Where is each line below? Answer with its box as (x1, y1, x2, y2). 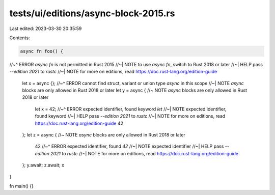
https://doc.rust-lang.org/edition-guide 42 (35, 120, 124, 126)
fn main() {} (9, 183, 34, 189)
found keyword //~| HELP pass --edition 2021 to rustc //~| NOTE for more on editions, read (35, 113, 226, 119)
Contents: (9, 35, 30, 41)
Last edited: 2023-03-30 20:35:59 (9, 25, 82, 32)
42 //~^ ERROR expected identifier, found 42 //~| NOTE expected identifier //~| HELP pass (35, 143, 224, 150)
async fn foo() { (20, 48, 64, 54)
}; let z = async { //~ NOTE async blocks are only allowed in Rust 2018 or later (22, 132, 186, 138)
